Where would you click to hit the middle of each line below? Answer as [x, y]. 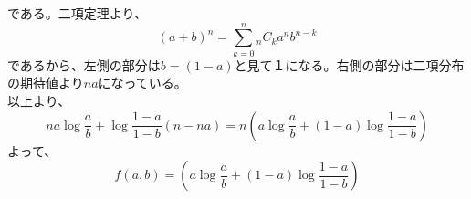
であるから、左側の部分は [84, 64]
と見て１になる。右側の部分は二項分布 [349, 64]
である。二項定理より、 [78, 13]
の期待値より [46, 83]
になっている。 [142, 83]
